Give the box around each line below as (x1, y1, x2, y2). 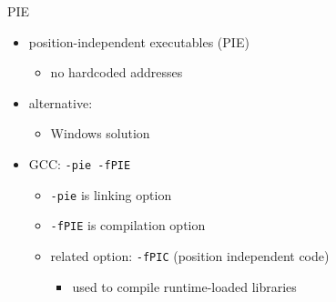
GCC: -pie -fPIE (28, 154, 131, 173)
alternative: (28, 93, 93, 112)
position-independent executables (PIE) (28, 32, 249, 51)
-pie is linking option (50, 185, 172, 204)
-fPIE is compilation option (50, 216, 206, 235)
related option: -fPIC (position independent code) (50, 246, 330, 265)
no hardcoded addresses (50, 63, 183, 82)
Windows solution (50, 124, 150, 143)
